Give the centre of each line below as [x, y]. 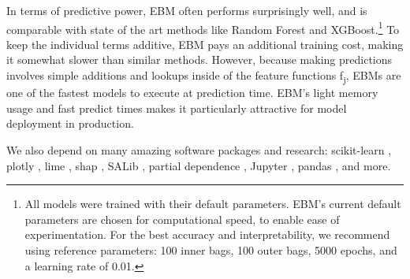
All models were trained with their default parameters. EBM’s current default [213, 204]
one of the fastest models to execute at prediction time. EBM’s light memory [192, 93]
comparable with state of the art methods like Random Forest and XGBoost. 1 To [203, 28]
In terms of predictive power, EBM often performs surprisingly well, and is [187, 10]
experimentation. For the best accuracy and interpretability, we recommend [207, 234]
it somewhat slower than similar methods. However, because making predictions [199, 60]
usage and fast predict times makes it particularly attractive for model [177, 108]
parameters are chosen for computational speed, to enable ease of [182, 219]
